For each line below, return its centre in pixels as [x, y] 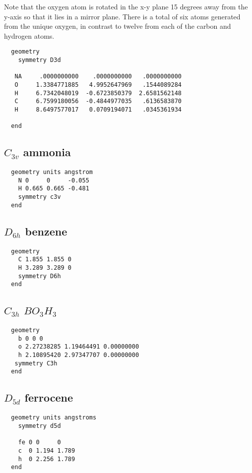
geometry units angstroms [54, 418]
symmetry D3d [39, 60]
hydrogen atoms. [29, 35]
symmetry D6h [39, 276]
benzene [46, 231]
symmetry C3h [36, 363]
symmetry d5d [39, 426]
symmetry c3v [39, 197]
